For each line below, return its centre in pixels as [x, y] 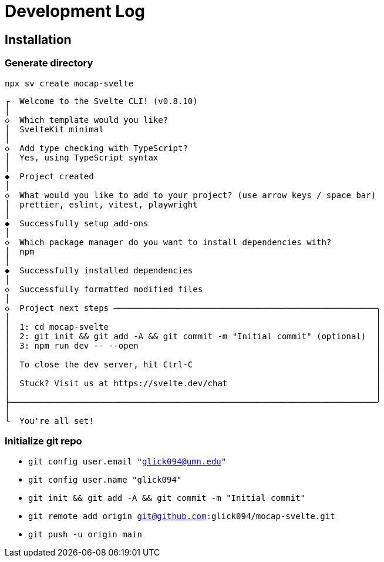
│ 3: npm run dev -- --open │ [193, 345]
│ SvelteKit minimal [54, 129]
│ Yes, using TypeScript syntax [82, 157]
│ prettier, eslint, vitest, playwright [101, 204]
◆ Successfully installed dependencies [99, 270]
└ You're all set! [49, 421]
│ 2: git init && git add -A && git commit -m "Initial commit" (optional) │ [193, 336]
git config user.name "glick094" [105, 480]
